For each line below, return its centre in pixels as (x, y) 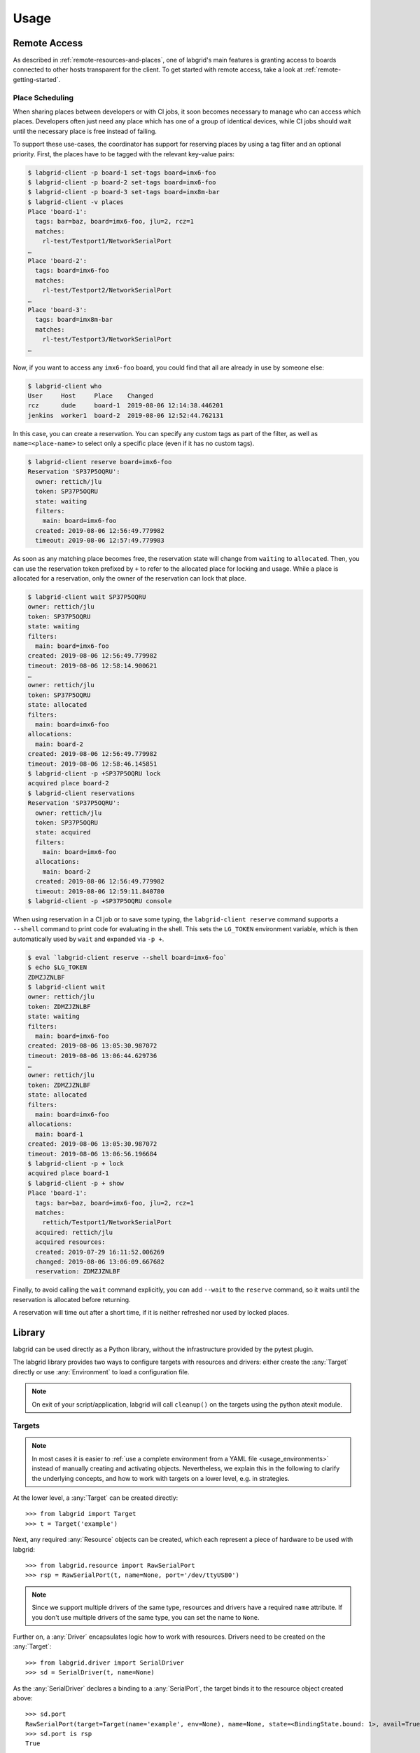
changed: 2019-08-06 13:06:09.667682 (100, 1261)
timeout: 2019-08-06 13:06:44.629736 (92, 1056)
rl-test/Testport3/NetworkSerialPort (107, 339)
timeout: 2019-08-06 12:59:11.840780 (100, 891)
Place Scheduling (43, 97)
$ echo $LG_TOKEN (57, 967)
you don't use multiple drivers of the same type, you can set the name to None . (146, 1617)
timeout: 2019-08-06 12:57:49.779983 (100, 541)
